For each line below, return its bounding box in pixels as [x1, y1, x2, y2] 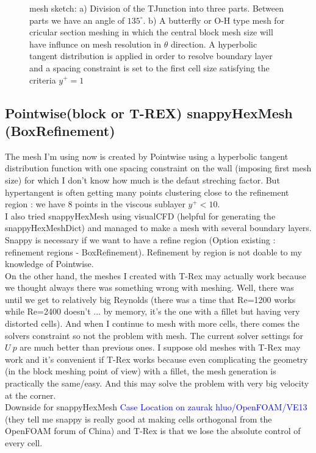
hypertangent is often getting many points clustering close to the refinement [5, 185, 289, 198]
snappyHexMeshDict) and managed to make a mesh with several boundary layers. [5, 221, 312, 234]
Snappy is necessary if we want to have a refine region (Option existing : [5, 233, 276, 246]
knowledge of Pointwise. [5, 257, 94, 270]
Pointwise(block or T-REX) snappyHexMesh [5, 103, 293, 122]
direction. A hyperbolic [170, 37, 257, 50]
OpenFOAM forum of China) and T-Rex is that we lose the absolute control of [5, 424, 301, 437]
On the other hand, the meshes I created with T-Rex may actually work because [5, 269, 306, 282]
